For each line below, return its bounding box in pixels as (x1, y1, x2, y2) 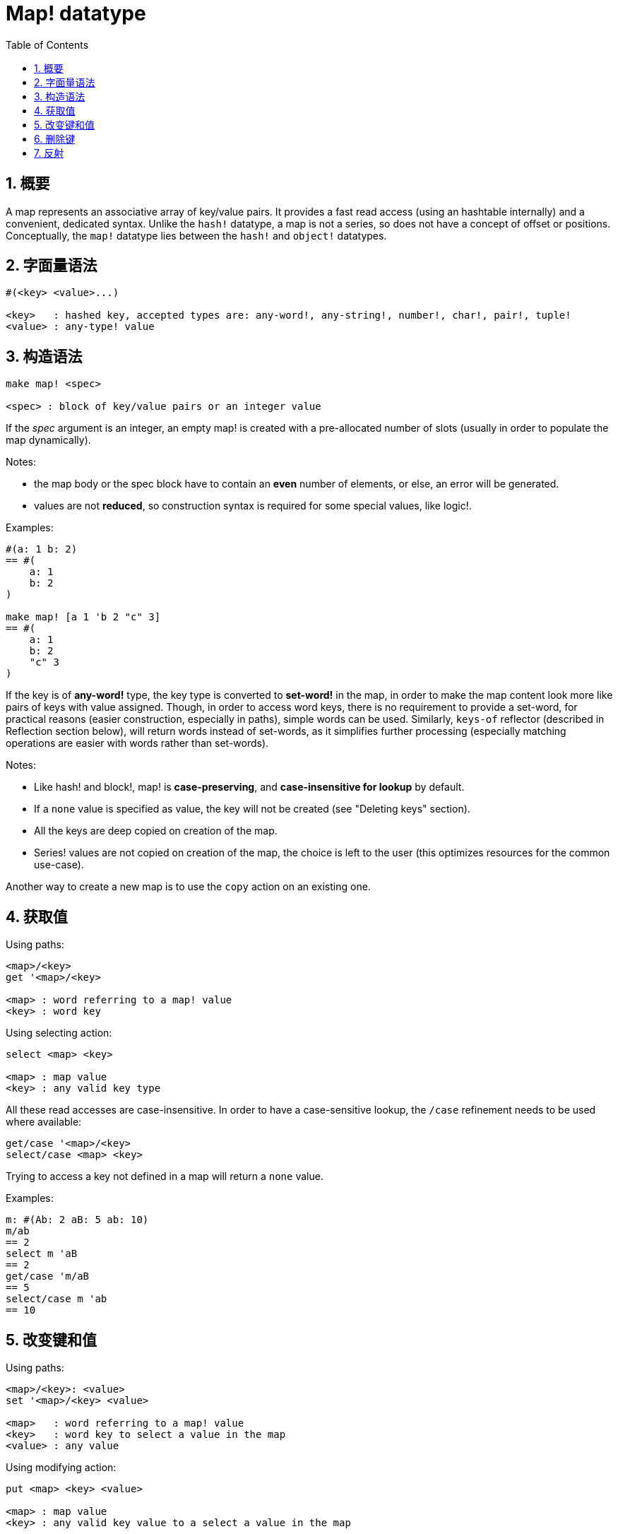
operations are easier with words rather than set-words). (6, 737, 269, 750)
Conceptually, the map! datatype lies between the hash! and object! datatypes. (6, 229, 387, 242)
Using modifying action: (6, 1461, 117, 1473)
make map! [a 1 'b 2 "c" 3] (6, 611, 161, 623)
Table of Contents (6, 38, 89, 51)
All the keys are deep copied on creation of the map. (34, 825, 278, 837)
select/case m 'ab (6, 1293, 107, 1305)
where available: (6, 1116, 82, 1128)
